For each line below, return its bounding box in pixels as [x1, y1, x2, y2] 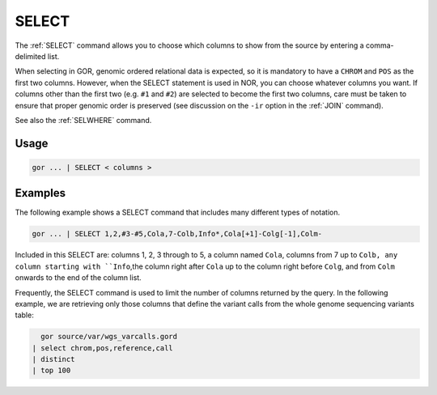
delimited [15, 51, 46, 61]
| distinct [32, 355, 75, 364]
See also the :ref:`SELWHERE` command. [15, 115, 152, 125]
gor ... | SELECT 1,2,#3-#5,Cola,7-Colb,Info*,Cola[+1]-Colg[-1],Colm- [32, 229, 323, 239]
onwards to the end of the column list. [15, 273, 142, 282]
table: [15, 310, 34, 320]
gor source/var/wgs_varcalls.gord [40, 332, 178, 342]
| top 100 [32, 366, 71, 376]
